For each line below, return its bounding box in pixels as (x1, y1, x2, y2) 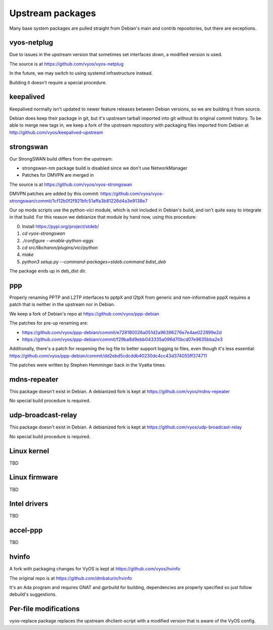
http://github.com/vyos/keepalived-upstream (9, 129, 103, 135)
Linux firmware (9, 473, 58, 482)
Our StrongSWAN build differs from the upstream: (9, 155, 113, 162)
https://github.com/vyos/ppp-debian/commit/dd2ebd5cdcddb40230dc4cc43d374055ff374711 (9, 352, 207, 358)
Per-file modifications (9, 605, 80, 613)
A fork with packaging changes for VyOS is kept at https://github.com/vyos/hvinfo (9, 566, 180, 572)
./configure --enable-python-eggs (22, 237, 94, 243)
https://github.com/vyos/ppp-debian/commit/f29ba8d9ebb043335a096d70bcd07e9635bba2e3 (22, 336, 223, 342)
